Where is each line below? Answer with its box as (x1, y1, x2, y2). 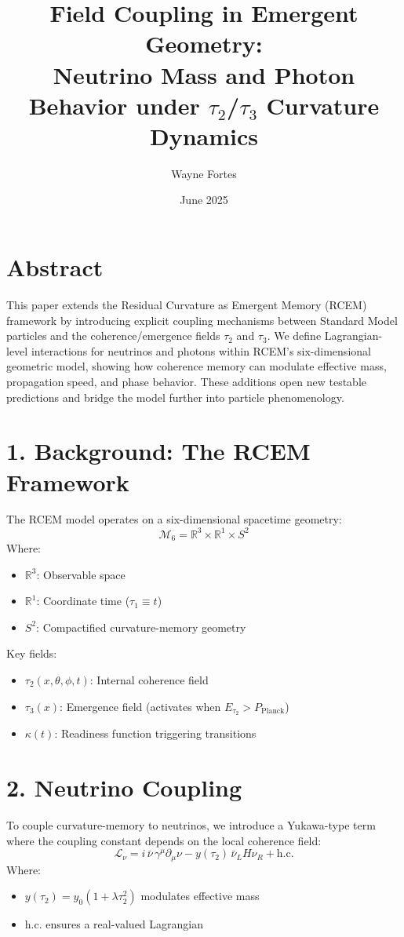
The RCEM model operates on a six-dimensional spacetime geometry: (6, 511, 342, 527)
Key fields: (6, 645, 57, 662)
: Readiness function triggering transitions (54, 725, 257, 742)
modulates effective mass (140, 888, 260, 904)
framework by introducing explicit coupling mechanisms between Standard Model (6, 312, 398, 328)
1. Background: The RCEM (6, 435, 311, 467)
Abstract (6, 251, 104, 283)
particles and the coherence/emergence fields (6, 327, 220, 344)
